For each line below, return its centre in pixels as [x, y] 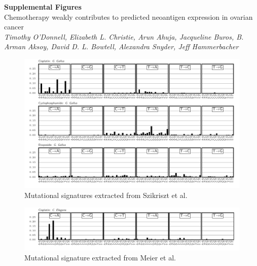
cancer [14, 27]
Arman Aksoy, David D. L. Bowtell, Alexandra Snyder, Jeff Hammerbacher [121, 46]
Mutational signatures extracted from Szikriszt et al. [106, 195]
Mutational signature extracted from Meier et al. [100, 257]
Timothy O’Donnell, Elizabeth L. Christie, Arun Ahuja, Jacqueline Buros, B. [124, 36]
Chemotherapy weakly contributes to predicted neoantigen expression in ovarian [128, 16]
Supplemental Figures [43, 7]
